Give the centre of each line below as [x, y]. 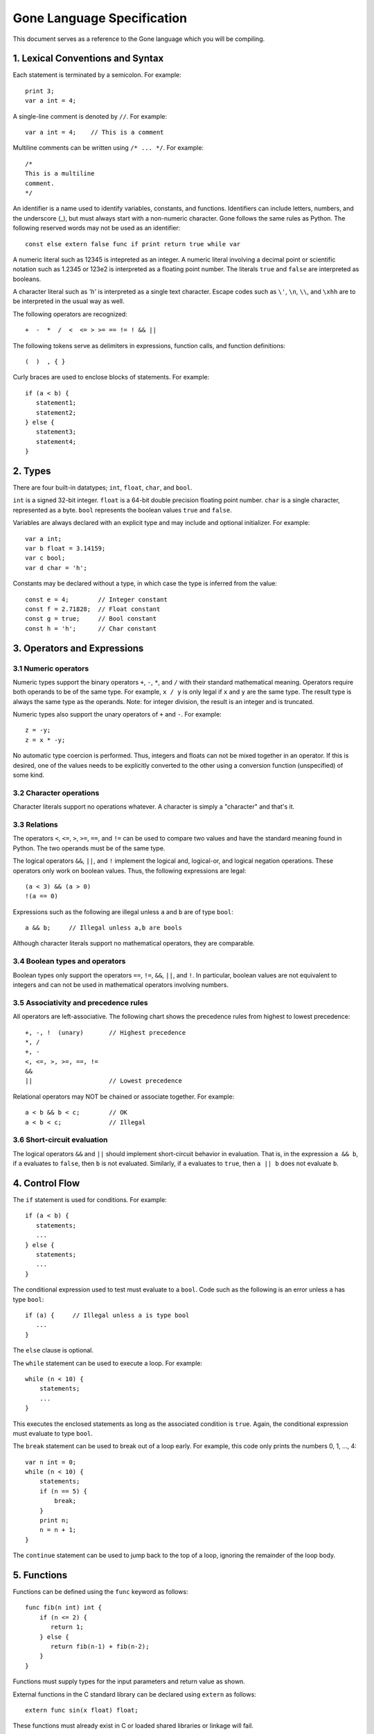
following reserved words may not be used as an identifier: [97, 228]
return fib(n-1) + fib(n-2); [100, 1647]
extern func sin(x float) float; [82, 1710]
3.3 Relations [35, 824]
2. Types [32, 471]
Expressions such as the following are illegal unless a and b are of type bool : [123, 911]
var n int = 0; [51, 1462]
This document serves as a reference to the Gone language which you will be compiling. [139, 39]
